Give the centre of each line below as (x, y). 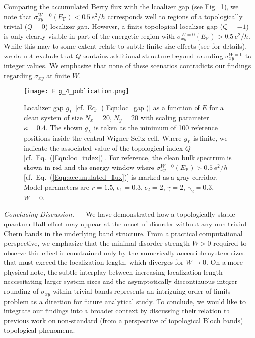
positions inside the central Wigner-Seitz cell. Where (103, 137)
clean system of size (53, 117)
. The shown (64, 127)
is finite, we (210, 137)
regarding (18, 75)
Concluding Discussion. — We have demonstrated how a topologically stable (120, 214)
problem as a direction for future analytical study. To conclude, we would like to (125, 301)
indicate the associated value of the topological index (103, 148)
